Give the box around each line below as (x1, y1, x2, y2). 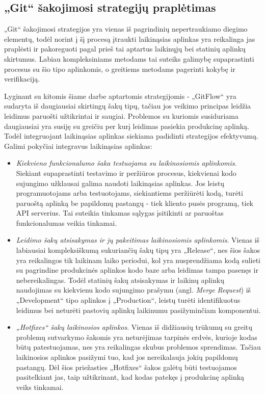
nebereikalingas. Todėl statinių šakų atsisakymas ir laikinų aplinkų (16, 274, 224, 285)
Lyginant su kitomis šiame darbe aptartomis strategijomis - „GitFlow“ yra (4, 90, 236, 101)
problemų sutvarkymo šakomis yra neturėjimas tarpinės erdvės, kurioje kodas (16, 331, 257, 342)
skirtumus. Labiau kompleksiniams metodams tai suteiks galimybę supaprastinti (4, 53, 254, 64)
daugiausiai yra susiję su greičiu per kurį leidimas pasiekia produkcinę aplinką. (4, 120, 249, 131)
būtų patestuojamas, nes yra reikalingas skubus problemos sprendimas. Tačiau (16, 342, 261, 352)
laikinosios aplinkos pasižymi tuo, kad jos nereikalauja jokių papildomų (16, 352, 238, 362)
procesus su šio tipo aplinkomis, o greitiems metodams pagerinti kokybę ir (4, 63, 235, 74)
